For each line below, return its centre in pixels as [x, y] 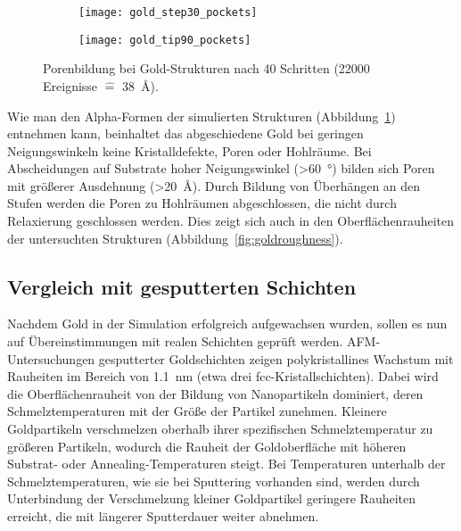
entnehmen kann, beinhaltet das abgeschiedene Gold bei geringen [185, 133]
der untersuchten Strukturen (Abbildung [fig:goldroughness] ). [175, 238]
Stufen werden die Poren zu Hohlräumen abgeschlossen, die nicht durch [202, 203]
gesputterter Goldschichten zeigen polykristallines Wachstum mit [276, 358]
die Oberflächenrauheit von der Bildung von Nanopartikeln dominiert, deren [215, 393]
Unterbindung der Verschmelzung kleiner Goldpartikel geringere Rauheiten [212, 498]
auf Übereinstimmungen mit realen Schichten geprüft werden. [175, 341]
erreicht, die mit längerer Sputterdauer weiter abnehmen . [163, 515]
